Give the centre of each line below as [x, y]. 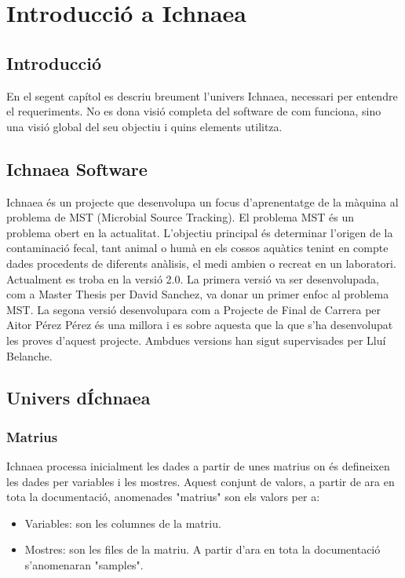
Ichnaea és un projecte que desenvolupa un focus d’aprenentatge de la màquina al [202, 201]
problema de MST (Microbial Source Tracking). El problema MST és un [181, 217]
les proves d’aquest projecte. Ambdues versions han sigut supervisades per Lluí [196, 340]
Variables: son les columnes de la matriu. [123, 523]
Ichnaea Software [77, 168]
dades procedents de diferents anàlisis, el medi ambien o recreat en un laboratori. [201, 263]
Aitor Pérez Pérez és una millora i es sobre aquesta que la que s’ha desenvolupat [200, 325]
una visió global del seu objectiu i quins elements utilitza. [144, 126]
